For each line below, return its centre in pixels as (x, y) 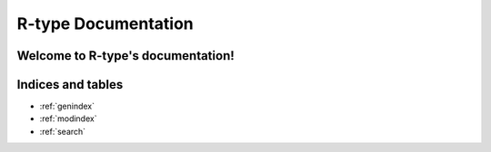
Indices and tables (70, 85)
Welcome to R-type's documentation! (126, 56)
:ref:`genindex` (67, 106)
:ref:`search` (63, 131)
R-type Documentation (105, 24)
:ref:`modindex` (68, 119)
